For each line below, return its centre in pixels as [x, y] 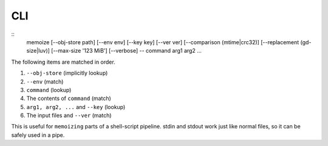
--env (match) [45, 81]
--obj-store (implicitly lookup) [67, 73]
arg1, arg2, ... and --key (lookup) [76, 107]
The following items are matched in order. [63, 62]
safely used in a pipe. [38, 135]
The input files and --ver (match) [69, 116]
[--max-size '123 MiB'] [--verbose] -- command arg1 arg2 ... [126, 51]
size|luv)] [38, 51]
